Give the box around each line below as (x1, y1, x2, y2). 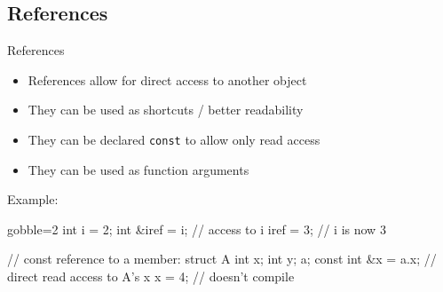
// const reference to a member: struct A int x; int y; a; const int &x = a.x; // (7, 249, 437, 268)
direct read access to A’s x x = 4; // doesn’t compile (7, 267, 295, 286)
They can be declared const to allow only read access (28, 130, 320, 148)
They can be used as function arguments (28, 160, 249, 178)
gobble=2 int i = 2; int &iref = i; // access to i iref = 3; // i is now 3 (7, 219, 386, 238)
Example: (7, 190, 59, 209)
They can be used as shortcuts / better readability (28, 100, 304, 119)
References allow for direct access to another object (28, 70, 307, 89)
